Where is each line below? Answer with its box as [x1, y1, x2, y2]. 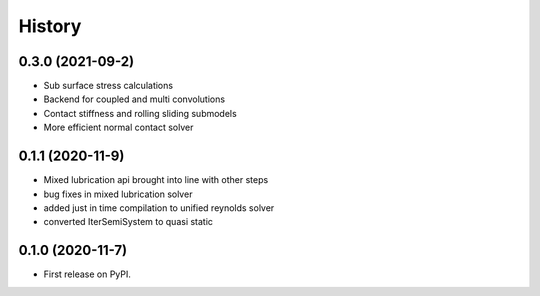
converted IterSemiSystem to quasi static [43, 216, 214, 228]
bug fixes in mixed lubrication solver [43, 188, 193, 200]
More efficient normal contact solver [43, 121, 194, 134]
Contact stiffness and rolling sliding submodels [43, 107, 237, 119]
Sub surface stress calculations [43, 80, 174, 92]
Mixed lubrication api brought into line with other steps [43, 174, 269, 186]
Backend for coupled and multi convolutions [43, 93, 225, 105]
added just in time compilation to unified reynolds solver [43, 201, 275, 214]
